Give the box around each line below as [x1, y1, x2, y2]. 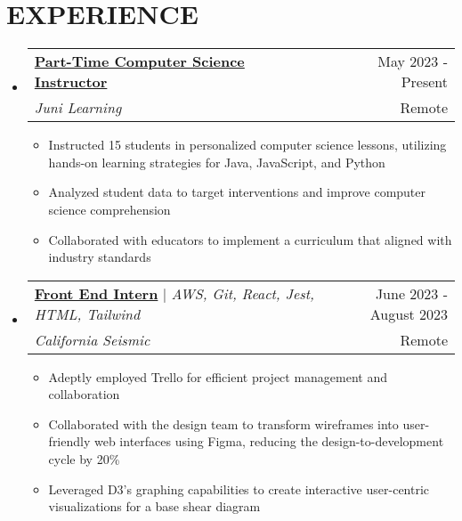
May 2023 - [377, 51, 448, 72]
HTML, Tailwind [34, 303, 141, 324]
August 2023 [369, 303, 448, 324]
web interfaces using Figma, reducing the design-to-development [93, 432, 444, 451]
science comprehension [48, 199, 171, 218]
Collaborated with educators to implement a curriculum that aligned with [48, 230, 452, 248]
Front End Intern [34, 282, 158, 304]
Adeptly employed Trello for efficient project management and [48, 367, 388, 386]
